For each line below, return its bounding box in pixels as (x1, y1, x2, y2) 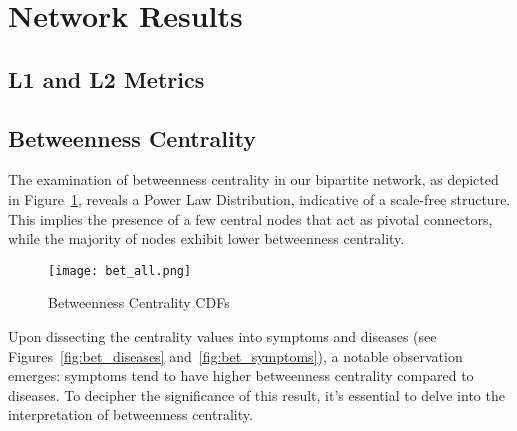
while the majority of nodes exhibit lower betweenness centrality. (8, 228, 405, 249)
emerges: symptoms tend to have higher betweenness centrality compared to (8, 365, 474, 386)
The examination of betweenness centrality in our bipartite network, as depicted (8, 169, 499, 190)
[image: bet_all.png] (48, 263, 192, 278)
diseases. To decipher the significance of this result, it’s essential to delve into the (8, 384, 505, 405)
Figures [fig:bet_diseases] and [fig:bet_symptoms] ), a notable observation (8, 345, 463, 366)
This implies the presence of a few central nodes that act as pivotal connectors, (8, 208, 493, 229)
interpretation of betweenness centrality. (8, 404, 253, 425)
